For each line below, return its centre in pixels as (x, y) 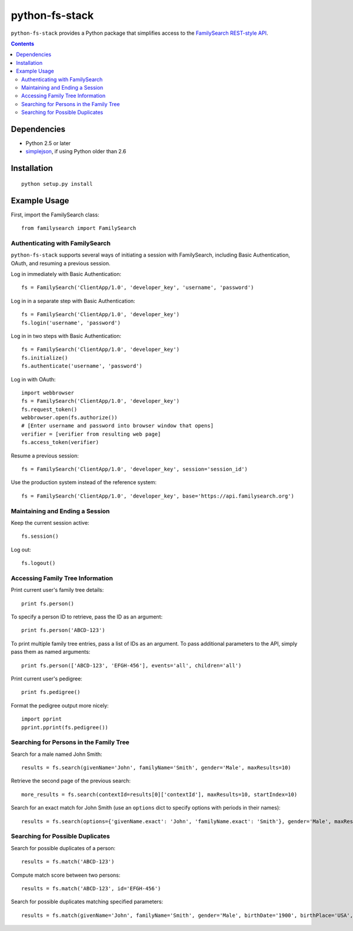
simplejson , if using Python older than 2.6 (76, 152)
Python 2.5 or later (48, 143)
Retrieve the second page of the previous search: (71, 781)
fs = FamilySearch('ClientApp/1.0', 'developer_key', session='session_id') (135, 469)
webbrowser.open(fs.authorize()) (69, 418)
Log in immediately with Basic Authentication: (66, 274)
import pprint (41, 719)
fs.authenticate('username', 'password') (82, 366)
